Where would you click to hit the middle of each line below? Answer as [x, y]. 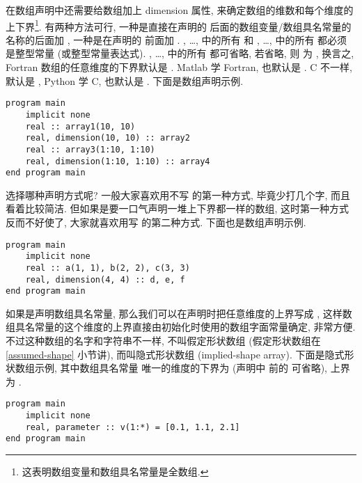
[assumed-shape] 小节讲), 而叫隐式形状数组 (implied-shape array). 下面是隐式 [175, 354]
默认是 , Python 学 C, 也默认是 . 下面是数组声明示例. [125, 80]
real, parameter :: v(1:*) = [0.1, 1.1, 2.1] [133, 427]
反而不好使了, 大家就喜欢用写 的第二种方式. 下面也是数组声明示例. [156, 222]
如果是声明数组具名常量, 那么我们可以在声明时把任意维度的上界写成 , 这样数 [179, 313]
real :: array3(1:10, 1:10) [90, 149]
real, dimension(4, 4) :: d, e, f [105, 279]
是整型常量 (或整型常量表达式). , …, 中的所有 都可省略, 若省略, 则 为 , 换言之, [180, 53]
